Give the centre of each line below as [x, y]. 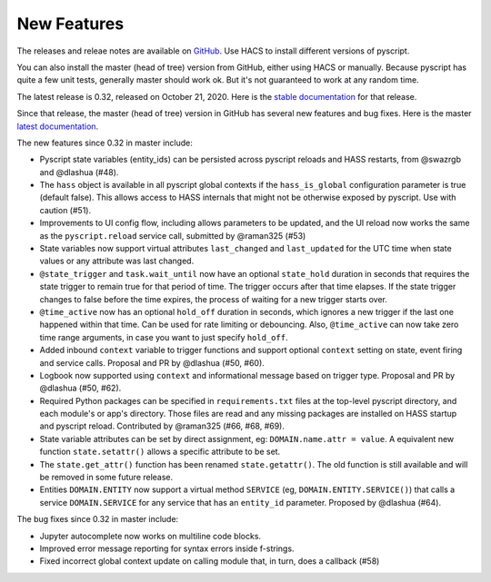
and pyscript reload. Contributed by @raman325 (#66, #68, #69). [162, 426]
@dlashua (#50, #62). [80, 388]
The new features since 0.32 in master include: [105, 143]
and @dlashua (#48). [79, 172]
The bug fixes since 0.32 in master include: [98, 519]
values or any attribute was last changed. [117, 261]
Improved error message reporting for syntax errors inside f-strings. [167, 548]
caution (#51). [65, 210]
